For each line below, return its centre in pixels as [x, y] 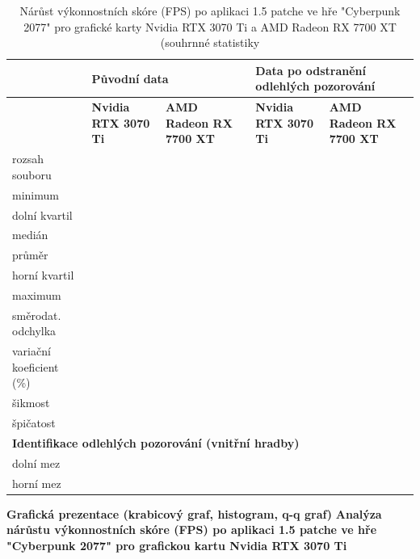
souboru [32, 174]
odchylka [34, 331]
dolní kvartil [42, 214]
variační [31, 351]
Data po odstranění [311, 70]
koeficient [36, 366]
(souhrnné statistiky [210, 42]
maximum [37, 294]
